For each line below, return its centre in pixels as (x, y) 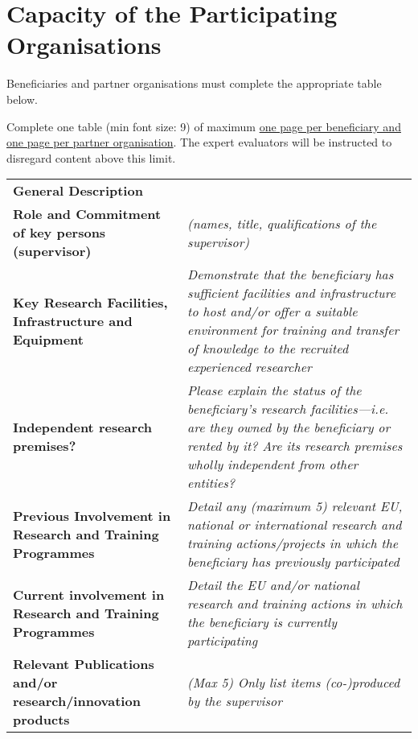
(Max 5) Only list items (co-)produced (294, 683)
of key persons (59, 233)
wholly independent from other (273, 464)
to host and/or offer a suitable (273, 312)
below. (22, 99)
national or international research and (295, 525)
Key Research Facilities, (90, 302)
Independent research (83, 427)
